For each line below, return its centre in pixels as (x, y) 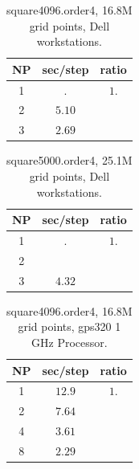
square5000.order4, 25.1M (69, 160)
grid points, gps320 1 (69, 326)
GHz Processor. (69, 342)
